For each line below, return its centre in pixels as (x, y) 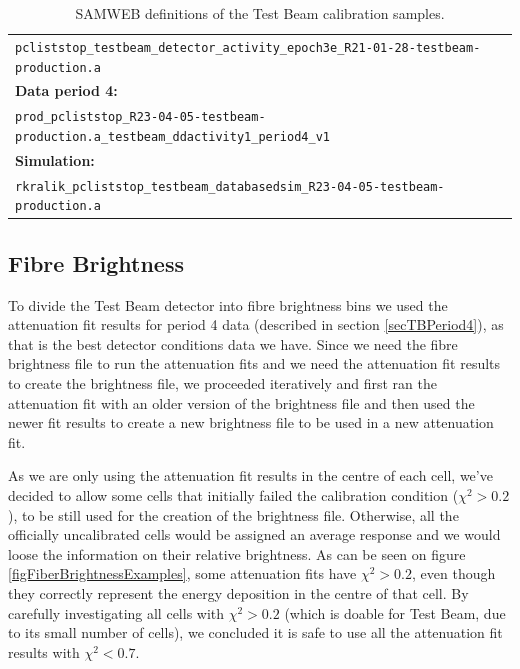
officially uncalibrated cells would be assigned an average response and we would (254, 534)
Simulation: (55, 159)
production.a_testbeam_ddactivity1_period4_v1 (172, 136)
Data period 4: (66, 90)
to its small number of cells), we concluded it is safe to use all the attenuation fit (255, 632)
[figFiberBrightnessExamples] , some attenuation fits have (182, 573)
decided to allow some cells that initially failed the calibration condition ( (233, 495)
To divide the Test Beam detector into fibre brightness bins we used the (228, 304)
